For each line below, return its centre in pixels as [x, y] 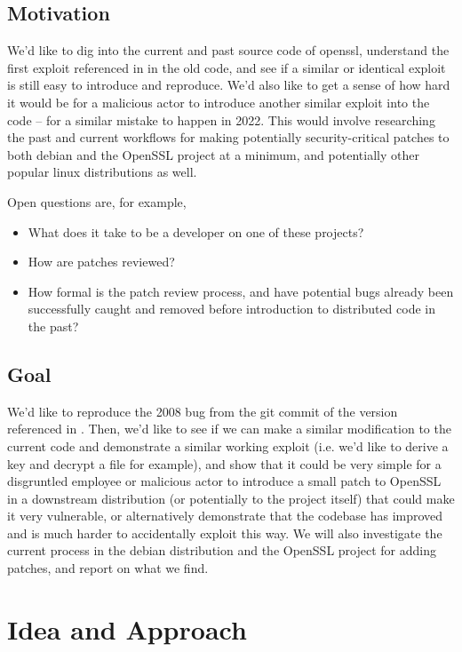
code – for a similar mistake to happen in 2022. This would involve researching [221, 119]
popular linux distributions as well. [102, 172]
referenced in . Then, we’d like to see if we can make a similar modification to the [229, 429]
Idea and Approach [127, 628]
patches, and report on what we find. [108, 568]
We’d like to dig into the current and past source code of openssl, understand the [228, 50]
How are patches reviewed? [101, 262]
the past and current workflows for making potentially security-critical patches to [228, 137]
